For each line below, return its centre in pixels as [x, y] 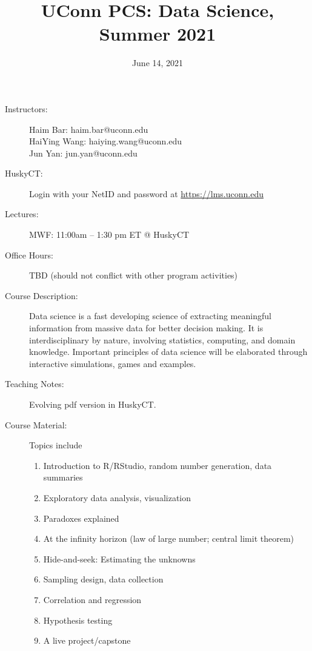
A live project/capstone [87, 640]
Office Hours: [29, 255]
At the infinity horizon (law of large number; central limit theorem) [169, 538]
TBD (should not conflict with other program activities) [134, 275]
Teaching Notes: [35, 384]
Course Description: [41, 295]
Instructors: [26, 108]
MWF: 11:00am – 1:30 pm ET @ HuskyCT [109, 234]
